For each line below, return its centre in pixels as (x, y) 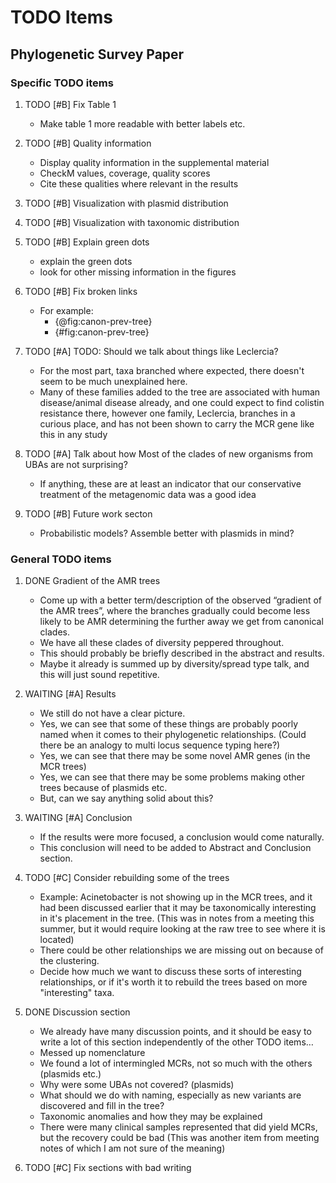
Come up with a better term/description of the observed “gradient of (180, 600)
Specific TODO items (62, 83)
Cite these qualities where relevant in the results (139, 183)
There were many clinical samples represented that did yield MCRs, (178, 1127)
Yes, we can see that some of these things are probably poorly (169, 724)
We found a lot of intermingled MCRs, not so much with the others (176, 1063)
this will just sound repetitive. (99, 675)
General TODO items (61, 559)
